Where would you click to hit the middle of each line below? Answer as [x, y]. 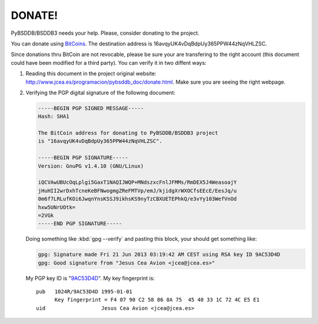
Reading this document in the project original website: [91, 74]
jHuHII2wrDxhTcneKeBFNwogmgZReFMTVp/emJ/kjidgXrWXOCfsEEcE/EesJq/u [138, 191]
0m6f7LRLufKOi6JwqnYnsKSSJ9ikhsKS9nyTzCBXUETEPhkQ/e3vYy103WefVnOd [138, 199]
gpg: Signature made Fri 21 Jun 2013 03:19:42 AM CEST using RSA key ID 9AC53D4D [159, 254]
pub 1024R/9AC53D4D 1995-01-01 [84, 292]
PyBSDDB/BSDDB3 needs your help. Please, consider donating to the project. [105, 33]
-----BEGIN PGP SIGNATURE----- [83, 158]
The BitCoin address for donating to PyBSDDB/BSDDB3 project [128, 133]
